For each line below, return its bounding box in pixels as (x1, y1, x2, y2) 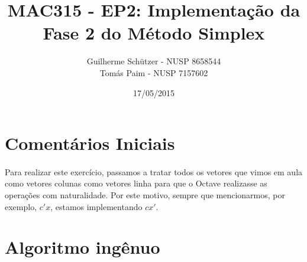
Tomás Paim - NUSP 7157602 (99, 66, 208, 78)
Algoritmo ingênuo (5, 235, 160, 259)
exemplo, (5, 200, 37, 212)
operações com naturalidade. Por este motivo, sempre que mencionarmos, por (5, 189, 285, 201)
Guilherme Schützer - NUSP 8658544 (86, 55, 221, 67)
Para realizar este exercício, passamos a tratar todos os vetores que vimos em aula (5, 165, 303, 178)
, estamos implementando (50, 200, 143, 212)
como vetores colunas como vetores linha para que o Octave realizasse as (5, 177, 267, 189)
